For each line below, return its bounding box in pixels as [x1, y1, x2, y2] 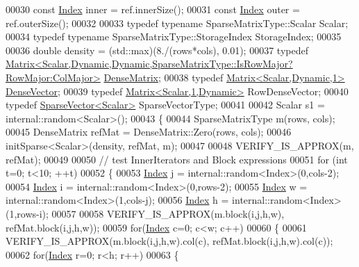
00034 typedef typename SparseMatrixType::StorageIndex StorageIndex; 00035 [6, 29, 342, 44]
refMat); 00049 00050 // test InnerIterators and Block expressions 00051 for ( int [6, 152, 348, 166]
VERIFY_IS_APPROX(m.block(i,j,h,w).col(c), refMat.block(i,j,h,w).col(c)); [6, 234, 333, 248]
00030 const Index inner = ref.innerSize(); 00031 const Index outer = [6, 2, 300, 16]
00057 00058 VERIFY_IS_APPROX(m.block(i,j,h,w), [51, 206, 285, 220]
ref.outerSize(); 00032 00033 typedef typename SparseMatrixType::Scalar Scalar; [6, 15, 349, 30]
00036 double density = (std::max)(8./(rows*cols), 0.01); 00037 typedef [6, 42, 308, 57]
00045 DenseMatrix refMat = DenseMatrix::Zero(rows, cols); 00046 [6, 124, 292, 139]
